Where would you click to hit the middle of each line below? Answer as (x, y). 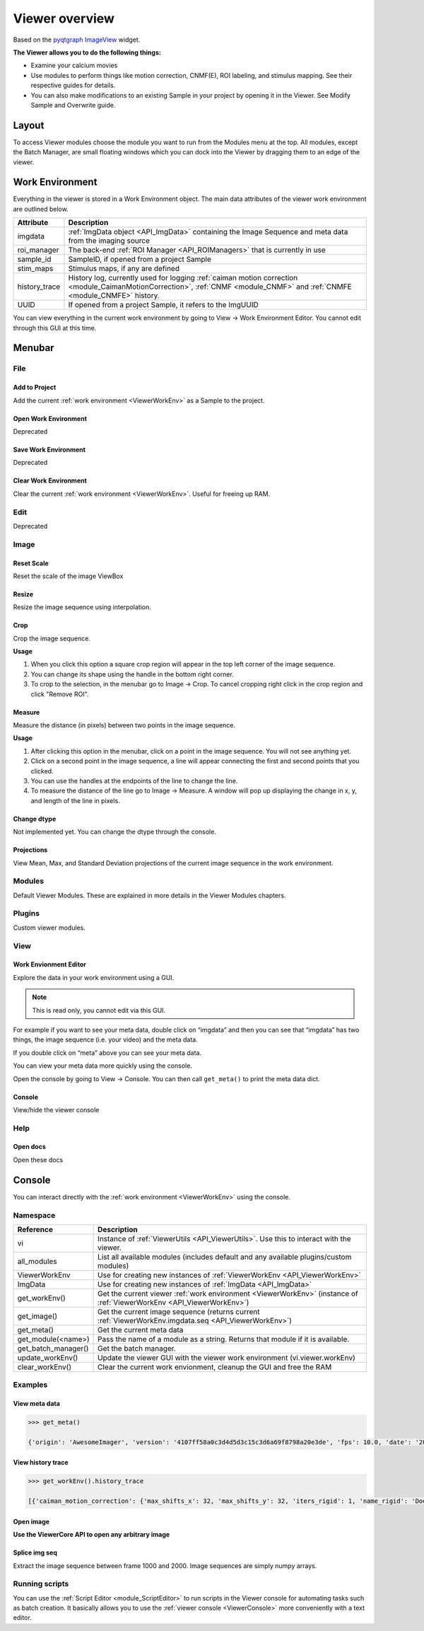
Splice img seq (35, 1552)
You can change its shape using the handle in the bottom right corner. (132, 674)
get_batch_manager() (53, 1348)
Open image (31, 1521)
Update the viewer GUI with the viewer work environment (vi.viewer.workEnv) (227, 1357)
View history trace (41, 1463)
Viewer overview (64, 18)
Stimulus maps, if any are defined (124, 269)
